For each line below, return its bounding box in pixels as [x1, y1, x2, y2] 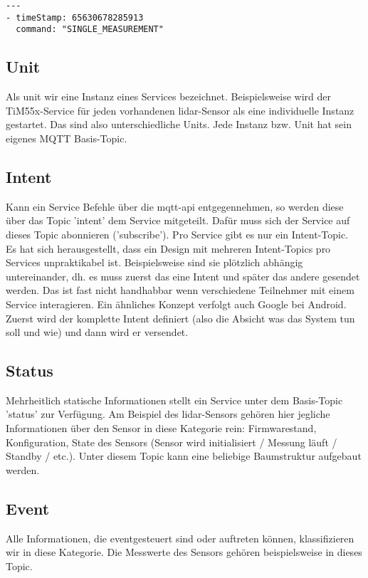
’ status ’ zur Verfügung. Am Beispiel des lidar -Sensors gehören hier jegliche [6, 406, 330, 421]
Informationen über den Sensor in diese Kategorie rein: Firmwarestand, [6, 421, 317, 436]
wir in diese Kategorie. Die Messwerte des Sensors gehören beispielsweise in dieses [6, 545, 362, 559]
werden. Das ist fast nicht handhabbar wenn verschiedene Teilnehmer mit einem [6, 283, 354, 298]
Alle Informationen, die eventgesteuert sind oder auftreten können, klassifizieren [6, 530, 354, 545]
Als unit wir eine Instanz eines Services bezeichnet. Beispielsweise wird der [6, 89, 331, 104]
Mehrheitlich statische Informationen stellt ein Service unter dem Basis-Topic [6, 392, 343, 407]
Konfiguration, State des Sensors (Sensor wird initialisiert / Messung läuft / [6, 434, 337, 449]
